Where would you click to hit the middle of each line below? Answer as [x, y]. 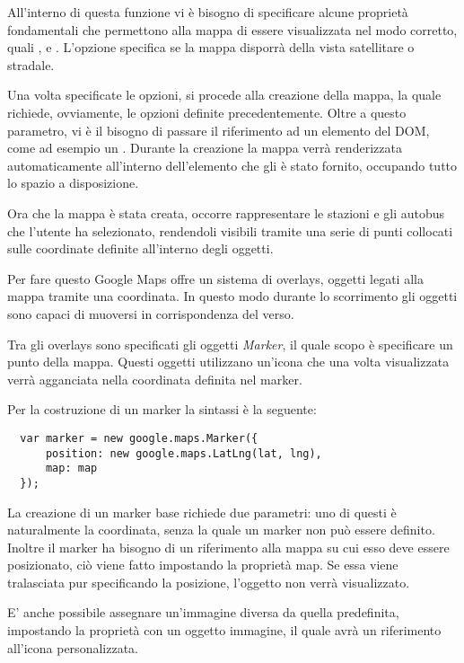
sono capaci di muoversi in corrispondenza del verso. [151, 313]
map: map [71, 469]
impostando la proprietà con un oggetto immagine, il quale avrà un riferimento [224, 630]
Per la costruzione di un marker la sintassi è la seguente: [162, 409]
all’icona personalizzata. [73, 647]
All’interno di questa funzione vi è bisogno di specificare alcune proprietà [208, 12]
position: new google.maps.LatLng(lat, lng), [184, 453]
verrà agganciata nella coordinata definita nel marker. [155, 379]
